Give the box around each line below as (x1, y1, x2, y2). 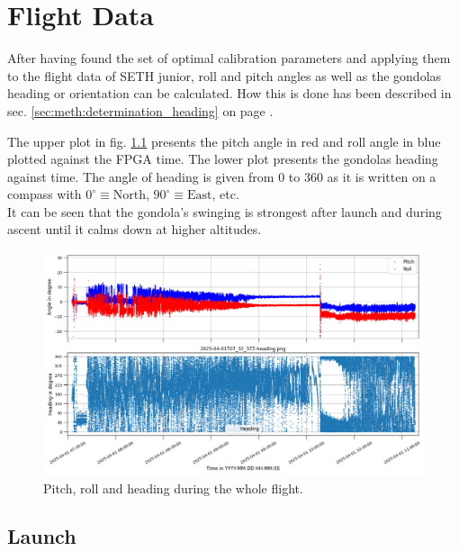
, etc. (211, 185, 239, 203)
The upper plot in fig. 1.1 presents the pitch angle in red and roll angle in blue (7, 131, 441, 150)
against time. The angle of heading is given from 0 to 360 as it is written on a (7, 167, 436, 185)
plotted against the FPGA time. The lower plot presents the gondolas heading (7, 149, 438, 168)
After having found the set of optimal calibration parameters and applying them (7, 49, 451, 68)
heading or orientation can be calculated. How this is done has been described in (7, 84, 452, 103)
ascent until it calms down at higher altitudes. (7, 220, 262, 239)
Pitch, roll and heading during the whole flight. (43, 478, 303, 497)
